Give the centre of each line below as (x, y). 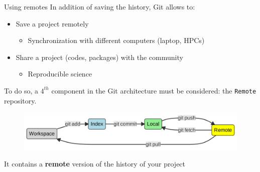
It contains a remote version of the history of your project (95, 163)
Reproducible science (60, 74)
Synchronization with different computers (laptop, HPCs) (116, 40)
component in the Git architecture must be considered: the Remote (154, 90)
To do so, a (21, 90)
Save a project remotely (52, 23)
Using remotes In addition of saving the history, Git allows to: (100, 6)
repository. (20, 100)
